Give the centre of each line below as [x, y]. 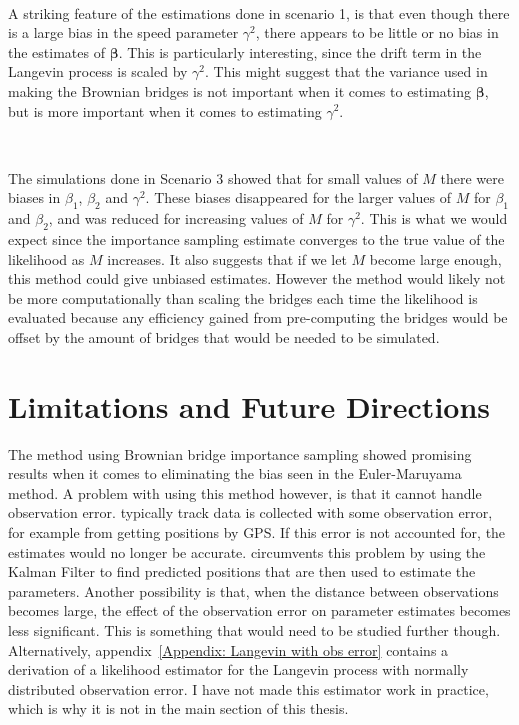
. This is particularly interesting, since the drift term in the [300, 51]
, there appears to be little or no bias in [377, 32]
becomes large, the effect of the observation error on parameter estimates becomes [259, 610]
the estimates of [56, 51]
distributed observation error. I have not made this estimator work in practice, [248, 688]
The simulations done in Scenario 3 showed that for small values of [213, 177]
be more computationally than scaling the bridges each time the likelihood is [243, 297]
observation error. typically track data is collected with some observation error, [250, 512]
